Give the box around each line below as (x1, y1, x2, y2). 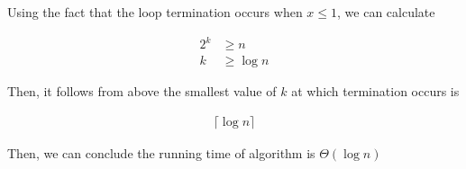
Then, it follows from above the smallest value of (7, 82, 277, 101)
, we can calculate (337, 3, 435, 21)
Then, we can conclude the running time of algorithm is (7, 143, 315, 162)
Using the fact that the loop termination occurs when (7, 3, 303, 21)
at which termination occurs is (291, 82, 460, 101)
